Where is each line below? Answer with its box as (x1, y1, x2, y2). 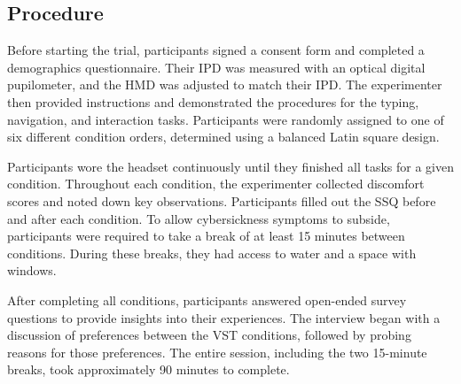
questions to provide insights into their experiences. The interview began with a (7, 308, 441, 326)
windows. (7, 261, 57, 280)
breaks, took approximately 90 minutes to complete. (7, 360, 290, 379)
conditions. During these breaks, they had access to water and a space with (7, 243, 417, 262)
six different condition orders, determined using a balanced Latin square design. (7, 127, 440, 146)
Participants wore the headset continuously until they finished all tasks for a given (7, 157, 455, 175)
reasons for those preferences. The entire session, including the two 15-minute (7, 342, 427, 361)
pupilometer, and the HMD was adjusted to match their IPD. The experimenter (7, 75, 442, 94)
